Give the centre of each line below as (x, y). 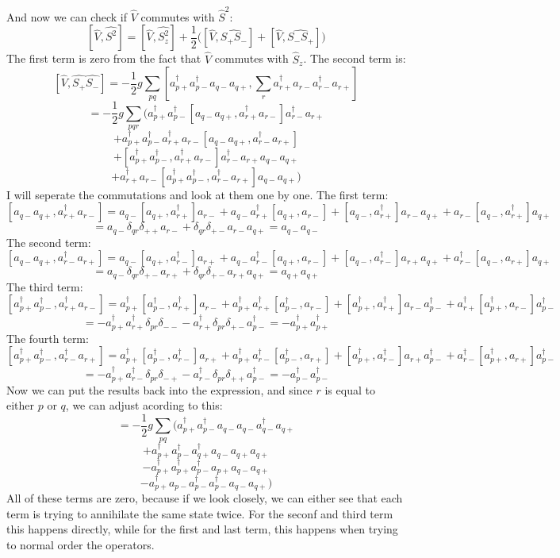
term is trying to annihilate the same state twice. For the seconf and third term (200, 513)
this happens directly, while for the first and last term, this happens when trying (202, 529)
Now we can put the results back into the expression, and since (159, 389)
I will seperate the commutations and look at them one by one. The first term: (198, 194)
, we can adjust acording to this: (144, 405)
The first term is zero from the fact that (104, 58)
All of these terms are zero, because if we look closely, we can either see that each (205, 498)
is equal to (350, 389)
